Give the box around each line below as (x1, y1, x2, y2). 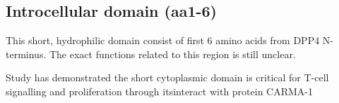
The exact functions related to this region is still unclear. (49, 46, 296, 61)
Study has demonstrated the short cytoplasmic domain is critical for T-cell (6, 70, 329, 85)
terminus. (6, 46, 47, 61)
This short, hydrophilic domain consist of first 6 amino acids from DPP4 (6, 33, 320, 48)
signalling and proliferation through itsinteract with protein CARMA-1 (6, 83, 314, 98)
